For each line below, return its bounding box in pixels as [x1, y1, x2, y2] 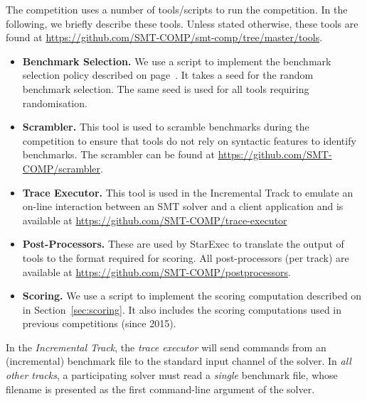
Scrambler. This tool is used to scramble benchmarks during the [22, 119, 309, 134]
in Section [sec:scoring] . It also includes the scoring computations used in [22, 302, 342, 317]
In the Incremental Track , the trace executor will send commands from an [6, 339, 326, 354]
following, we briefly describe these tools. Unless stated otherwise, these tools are [6, 16, 358, 31]
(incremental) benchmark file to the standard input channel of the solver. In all [6, 353, 351, 368]
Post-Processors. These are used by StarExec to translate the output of [22, 236, 344, 251]
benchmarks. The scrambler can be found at [22, 147, 215, 162]
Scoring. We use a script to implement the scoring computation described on [22, 288, 362, 303]
